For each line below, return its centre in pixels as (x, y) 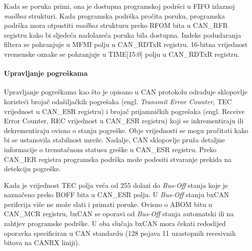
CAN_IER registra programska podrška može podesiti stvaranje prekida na (118, 159)
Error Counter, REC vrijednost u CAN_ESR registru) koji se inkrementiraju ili (124, 121)
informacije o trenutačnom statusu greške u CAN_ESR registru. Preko (110, 149)
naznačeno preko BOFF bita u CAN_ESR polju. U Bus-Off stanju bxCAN (117, 194)
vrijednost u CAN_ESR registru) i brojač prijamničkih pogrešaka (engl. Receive (124, 111)
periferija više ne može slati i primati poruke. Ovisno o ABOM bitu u (108, 204)
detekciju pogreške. (33, 169)
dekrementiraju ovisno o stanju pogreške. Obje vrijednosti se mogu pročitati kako (126, 130)
